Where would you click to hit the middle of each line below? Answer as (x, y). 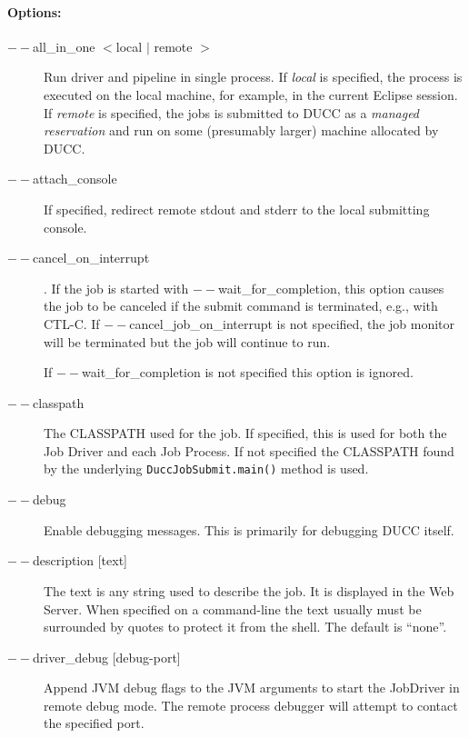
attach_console (75, 179)
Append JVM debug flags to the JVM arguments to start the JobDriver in (252, 688)
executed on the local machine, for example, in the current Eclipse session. (251, 94)
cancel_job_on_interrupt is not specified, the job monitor (292, 323)
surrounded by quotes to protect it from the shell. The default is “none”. (245, 627)
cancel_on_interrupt (91, 258)
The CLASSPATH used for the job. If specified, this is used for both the (245, 433)
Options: (35, 11)
